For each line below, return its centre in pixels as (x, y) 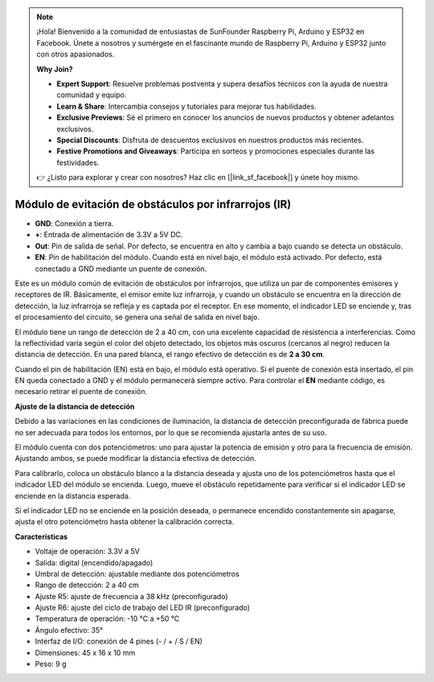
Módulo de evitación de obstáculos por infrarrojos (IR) (153, 204)
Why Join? (55, 69)
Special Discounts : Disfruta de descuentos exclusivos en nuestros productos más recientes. (210, 140)
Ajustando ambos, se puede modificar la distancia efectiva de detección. (135, 458)
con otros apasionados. (76, 54)
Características (41, 536)
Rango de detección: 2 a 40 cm (87, 585)
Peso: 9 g (51, 664)
